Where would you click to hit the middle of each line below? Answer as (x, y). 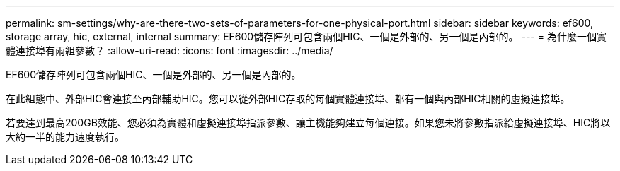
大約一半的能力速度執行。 (65, 137)
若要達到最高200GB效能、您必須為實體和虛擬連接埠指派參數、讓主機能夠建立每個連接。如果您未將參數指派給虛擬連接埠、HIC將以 (308, 123)
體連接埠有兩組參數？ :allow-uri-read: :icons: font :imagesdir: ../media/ (170, 51)
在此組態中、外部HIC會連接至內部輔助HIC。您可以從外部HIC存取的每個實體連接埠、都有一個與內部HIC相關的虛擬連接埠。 (288, 99)
